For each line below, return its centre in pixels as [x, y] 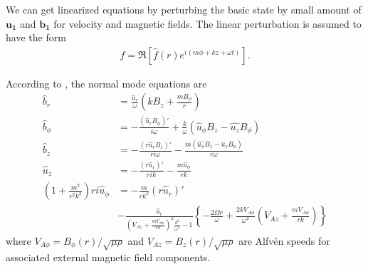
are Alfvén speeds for [284, 241]
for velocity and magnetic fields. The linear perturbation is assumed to [207, 23]
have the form [36, 37]
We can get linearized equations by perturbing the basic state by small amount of [184, 9]
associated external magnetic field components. [108, 257]
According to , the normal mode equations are [106, 83]
